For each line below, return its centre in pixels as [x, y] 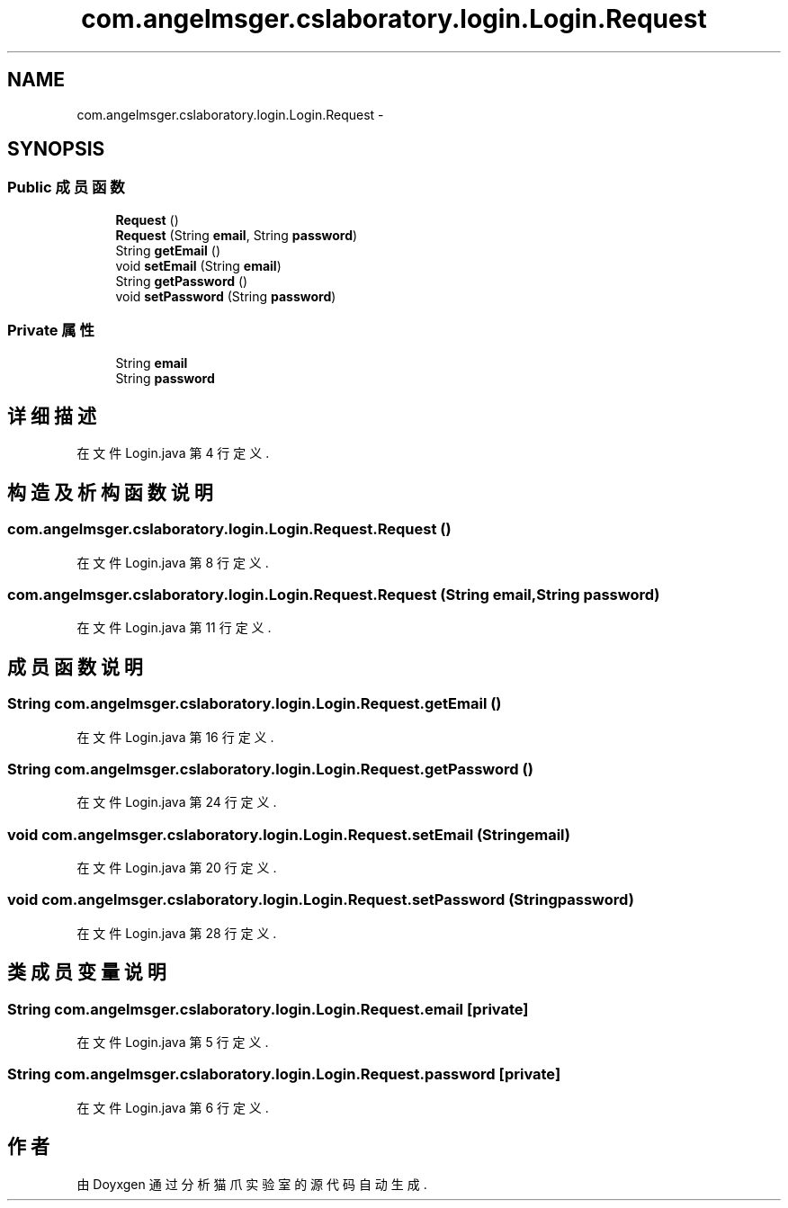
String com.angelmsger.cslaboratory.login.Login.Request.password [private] [284, 1074]
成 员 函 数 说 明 [75, 667]
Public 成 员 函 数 [66, 188]
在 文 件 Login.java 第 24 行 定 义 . [177, 802]
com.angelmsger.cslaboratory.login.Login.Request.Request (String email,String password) [334, 595]
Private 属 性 [51, 331]
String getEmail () [168, 250]
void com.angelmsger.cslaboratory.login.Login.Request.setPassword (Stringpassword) [321, 900]
